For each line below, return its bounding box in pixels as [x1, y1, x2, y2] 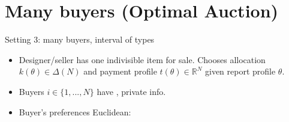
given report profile [204, 65, 276, 78]
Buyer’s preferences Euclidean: [19, 105, 131, 118]
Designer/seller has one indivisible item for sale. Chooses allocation [19, 53, 266, 66]
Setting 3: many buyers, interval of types [5, 33, 155, 46]
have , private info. [97, 85, 166, 97]
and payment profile [83, 65, 157, 78]
